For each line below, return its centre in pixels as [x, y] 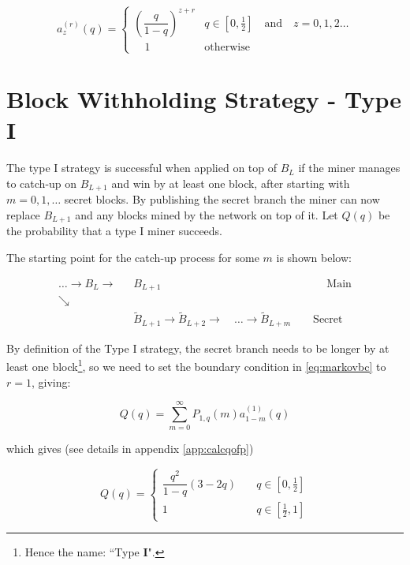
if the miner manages [349, 168]
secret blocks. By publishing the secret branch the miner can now [222, 199]
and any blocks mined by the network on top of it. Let [207, 215]
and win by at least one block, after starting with [231, 183]
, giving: [51, 382]
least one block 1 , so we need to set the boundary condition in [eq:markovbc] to [196, 365]
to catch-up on [42, 183]
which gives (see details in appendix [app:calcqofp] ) [130, 449]
